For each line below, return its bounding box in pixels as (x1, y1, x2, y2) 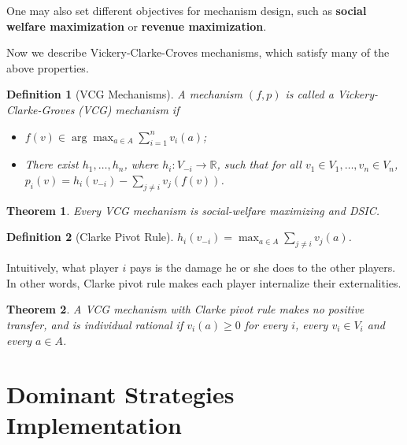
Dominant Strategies (6, 378, 235, 410)
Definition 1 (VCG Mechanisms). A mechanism (6, 86, 242, 102)
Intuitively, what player (6, 259, 119, 276)
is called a (285, 86, 334, 102)
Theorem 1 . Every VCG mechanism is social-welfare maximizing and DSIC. (6, 202, 380, 218)
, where (124, 156, 159, 172)
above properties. (6, 59, 89, 76)
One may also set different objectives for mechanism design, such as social (6, 2, 367, 18)
